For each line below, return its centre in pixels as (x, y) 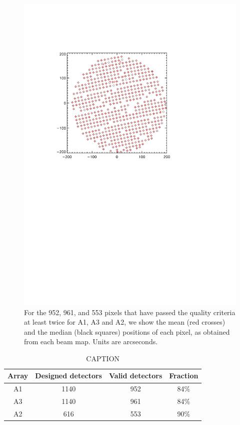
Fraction (184, 376)
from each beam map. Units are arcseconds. (91, 341)
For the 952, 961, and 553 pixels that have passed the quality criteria (130, 312)
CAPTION (103, 358)
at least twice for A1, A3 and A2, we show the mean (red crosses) (125, 322)
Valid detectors (135, 376)
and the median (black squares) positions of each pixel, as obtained (127, 331)
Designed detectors (68, 376)
